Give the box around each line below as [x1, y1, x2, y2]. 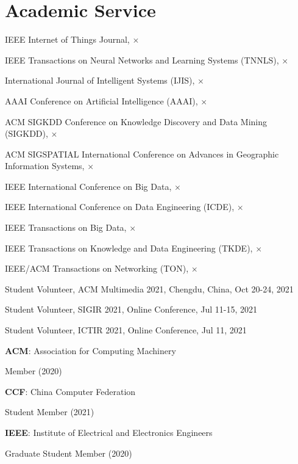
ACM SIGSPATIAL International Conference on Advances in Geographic [5, 147, 279, 160]
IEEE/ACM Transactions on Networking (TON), [5, 262, 189, 275]
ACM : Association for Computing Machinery [5, 344, 176, 357]
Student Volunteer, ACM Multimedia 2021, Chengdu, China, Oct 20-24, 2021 [5, 282, 294, 295]
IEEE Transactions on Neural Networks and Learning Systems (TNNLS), [5, 53, 279, 66]
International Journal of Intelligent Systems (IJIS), [5, 74, 195, 87]
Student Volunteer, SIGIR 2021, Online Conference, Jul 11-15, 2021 [5, 303, 257, 316]
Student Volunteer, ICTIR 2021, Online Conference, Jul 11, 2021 [5, 324, 247, 336]
